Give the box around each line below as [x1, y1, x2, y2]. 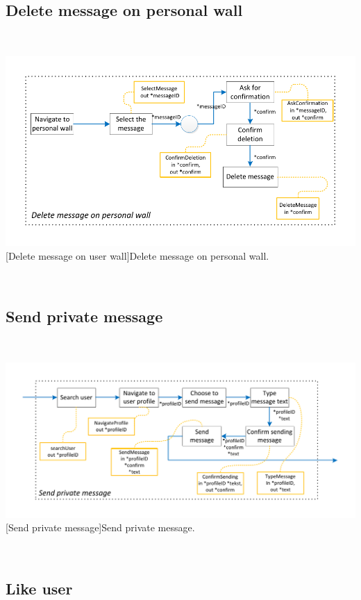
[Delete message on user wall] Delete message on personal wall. [6, 248, 269, 262]
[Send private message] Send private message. [6, 520, 195, 535]
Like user [6, 577, 73, 599]
